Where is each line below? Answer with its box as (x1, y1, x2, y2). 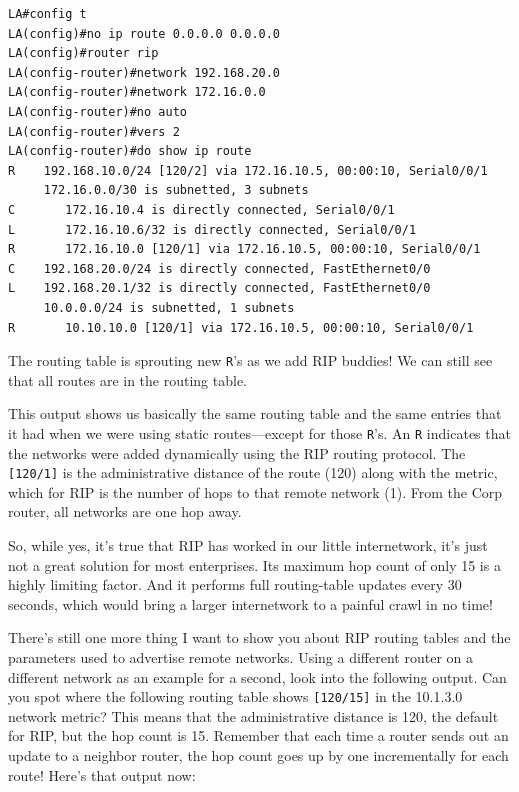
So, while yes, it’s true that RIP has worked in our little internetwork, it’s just (8, 535, 488, 556)
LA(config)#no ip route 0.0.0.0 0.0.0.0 (8, 26, 281, 41)
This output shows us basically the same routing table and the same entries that (8, 403, 502, 424)
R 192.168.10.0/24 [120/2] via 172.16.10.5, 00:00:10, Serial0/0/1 (8, 163, 488, 178)
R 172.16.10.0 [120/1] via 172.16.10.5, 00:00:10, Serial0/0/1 (8, 242, 481, 257)
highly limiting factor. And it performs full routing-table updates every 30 (8, 574, 462, 595)
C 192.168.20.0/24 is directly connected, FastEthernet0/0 (8, 261, 431, 276)
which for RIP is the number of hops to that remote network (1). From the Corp (8, 481, 503, 502)
